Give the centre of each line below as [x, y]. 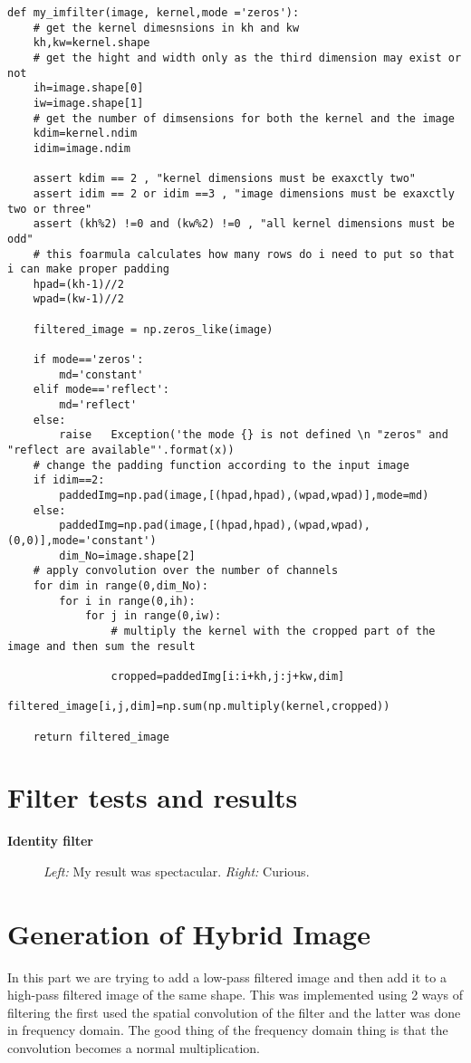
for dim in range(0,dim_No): [120, 585]
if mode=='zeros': [88, 360]
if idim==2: [69, 480]
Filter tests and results [153, 797]
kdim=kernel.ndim [85, 134]
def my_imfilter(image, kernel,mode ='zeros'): [154, 13]
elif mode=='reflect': [101, 390]
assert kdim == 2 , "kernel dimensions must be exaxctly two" [225, 179]
